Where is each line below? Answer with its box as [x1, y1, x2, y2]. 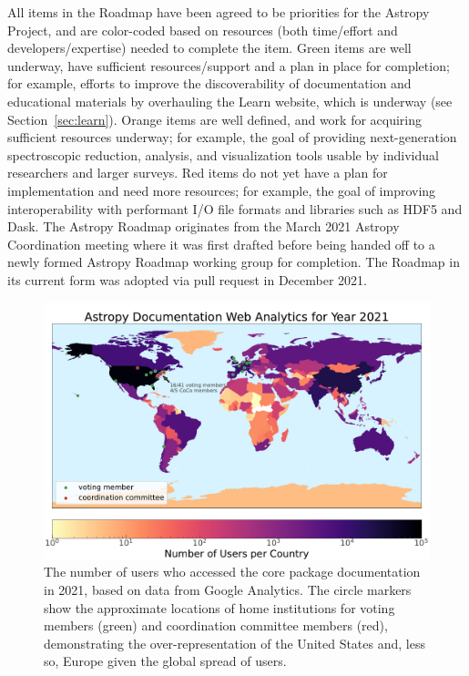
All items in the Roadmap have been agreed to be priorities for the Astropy [7, 3, 430, 21]
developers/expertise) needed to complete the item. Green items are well [7, 38, 412, 57]
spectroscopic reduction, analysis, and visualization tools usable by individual [7, 145, 439, 164]
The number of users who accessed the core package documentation [44, 562, 421, 581]
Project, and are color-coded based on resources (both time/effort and [7, 20, 398, 39]
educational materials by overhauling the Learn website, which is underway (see [7, 91, 453, 110]
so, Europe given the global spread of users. [44, 651, 287, 671]
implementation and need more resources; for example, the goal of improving [7, 180, 436, 200]
